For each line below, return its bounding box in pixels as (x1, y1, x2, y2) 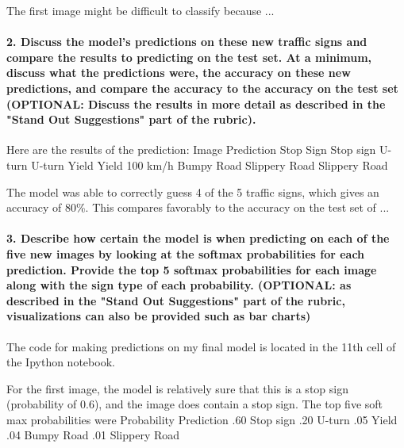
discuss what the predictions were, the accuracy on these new (6, 64, 351, 81)
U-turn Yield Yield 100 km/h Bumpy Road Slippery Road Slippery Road (31, 156, 388, 173)
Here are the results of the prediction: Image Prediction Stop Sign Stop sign (6, 141, 376, 158)
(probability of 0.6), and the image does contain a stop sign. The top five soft (6, 396, 383, 412)
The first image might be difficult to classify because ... (6, 2, 275, 18)
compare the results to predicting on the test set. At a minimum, (6, 48, 372, 65)
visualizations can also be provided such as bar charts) (6, 308, 311, 324)
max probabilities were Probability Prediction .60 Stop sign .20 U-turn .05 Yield (6, 411, 398, 427)
